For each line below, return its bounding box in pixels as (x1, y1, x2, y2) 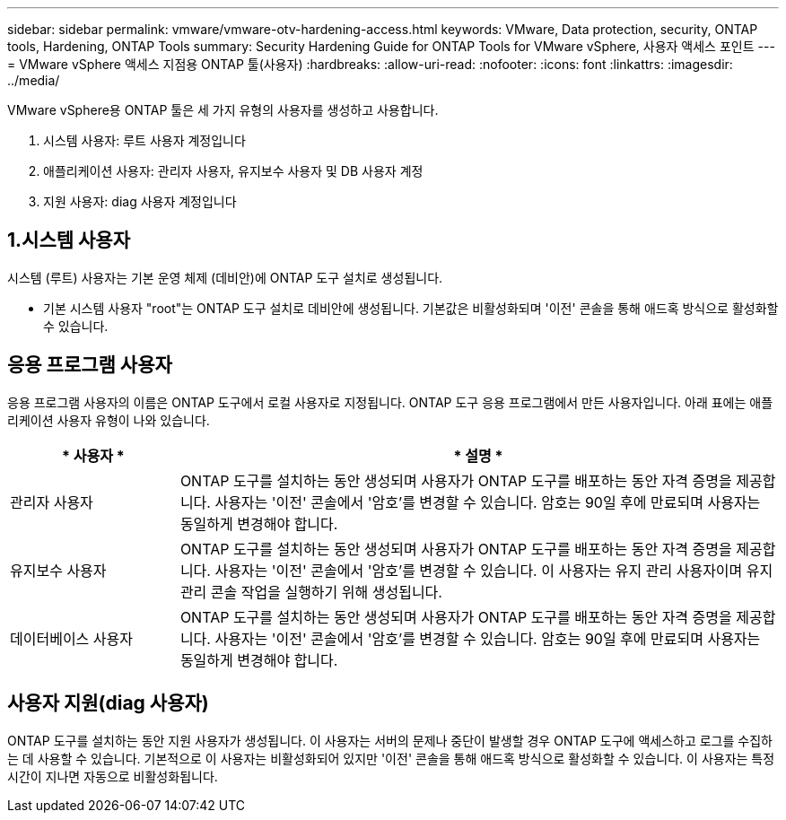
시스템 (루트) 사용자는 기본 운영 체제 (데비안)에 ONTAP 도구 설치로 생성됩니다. (7, 269, 443, 285)
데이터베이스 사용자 (10, 629, 133, 648)
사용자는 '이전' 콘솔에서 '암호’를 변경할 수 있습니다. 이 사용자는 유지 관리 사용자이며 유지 (214, 561, 773, 580)
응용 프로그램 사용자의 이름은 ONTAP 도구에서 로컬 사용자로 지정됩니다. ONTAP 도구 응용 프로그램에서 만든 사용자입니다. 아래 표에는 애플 (7, 394, 773, 410)
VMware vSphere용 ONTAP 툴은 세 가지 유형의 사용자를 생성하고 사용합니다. (7, 102, 439, 118)
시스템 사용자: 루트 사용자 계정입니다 (43, 133, 246, 148)
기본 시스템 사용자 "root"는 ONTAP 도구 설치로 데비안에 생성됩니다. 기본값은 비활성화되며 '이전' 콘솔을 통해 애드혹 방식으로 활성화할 (43, 300, 779, 316)
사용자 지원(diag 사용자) (7, 692, 209, 715)
